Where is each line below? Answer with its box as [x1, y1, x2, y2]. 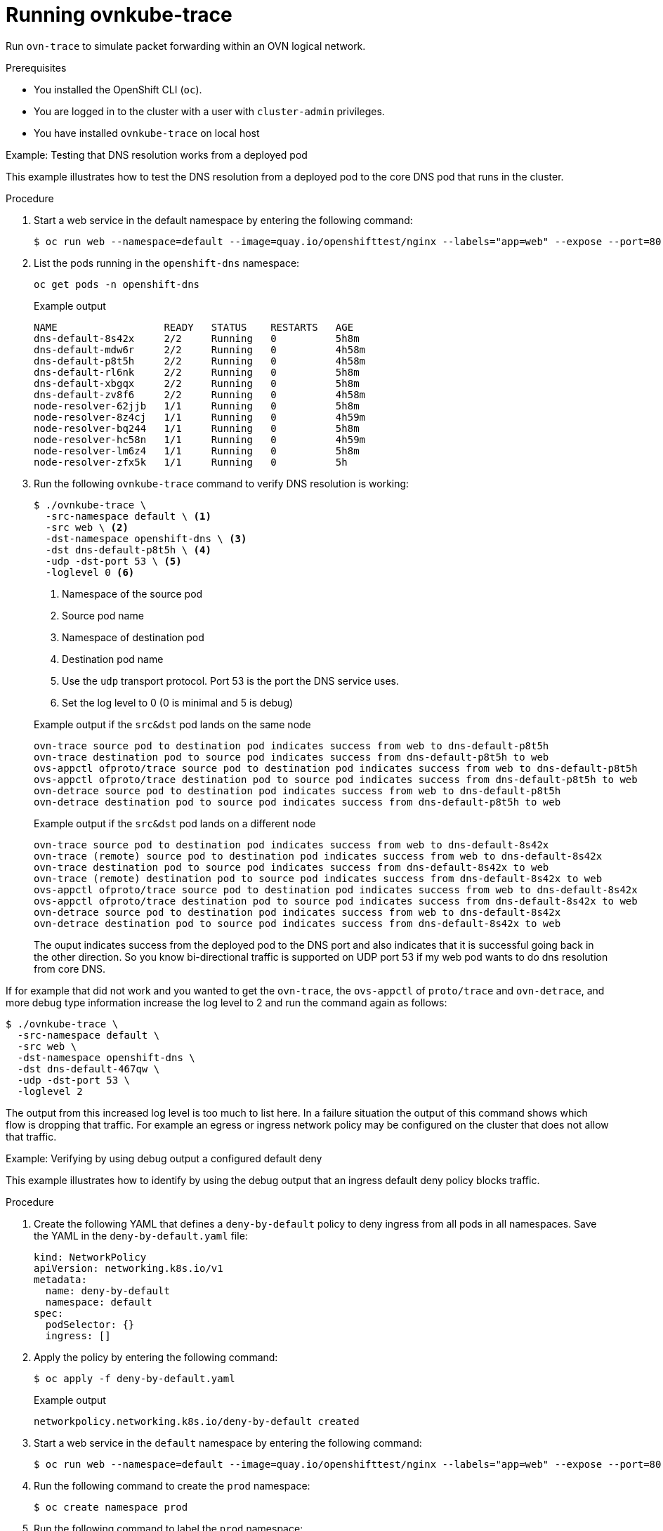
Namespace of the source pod [62, 587, 203, 600]
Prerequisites [6, 61, 67, 74]
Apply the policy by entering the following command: [34, 1351, 278, 1363]
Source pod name [62, 609, 144, 622]
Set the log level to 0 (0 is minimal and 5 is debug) [62, 696, 294, 709]
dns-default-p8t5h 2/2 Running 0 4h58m [34, 355, 366, 367]
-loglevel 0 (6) [45, 566, 135, 578]
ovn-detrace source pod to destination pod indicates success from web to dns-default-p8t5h [34, 784, 561, 796]
